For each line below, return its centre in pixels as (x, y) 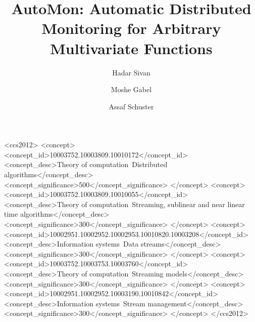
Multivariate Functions (131, 48)
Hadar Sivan (131, 72)
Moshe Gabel (131, 89)
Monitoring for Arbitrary (131, 28)
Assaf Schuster (131, 106)
